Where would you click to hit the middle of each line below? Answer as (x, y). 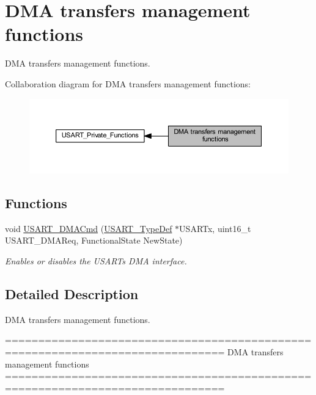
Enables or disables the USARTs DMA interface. (96, 260)
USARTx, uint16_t (215, 228)
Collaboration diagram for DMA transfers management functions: (128, 83)
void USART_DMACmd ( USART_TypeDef (89, 228)
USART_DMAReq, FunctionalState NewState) (94, 240)
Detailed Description (72, 293)
